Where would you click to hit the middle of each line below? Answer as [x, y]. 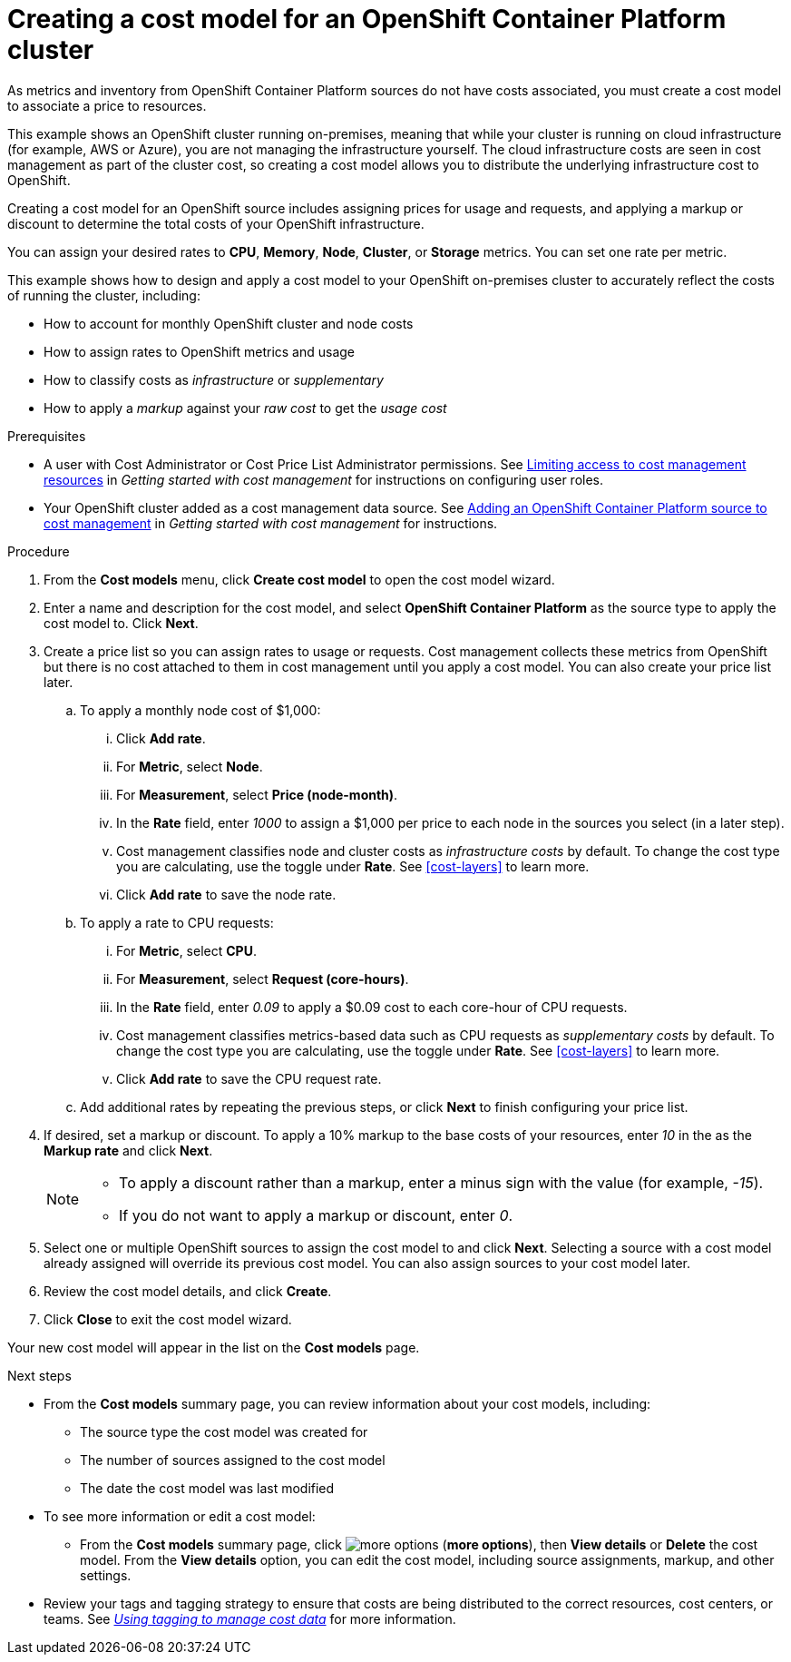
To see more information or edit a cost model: [180, 1516]
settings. [106, 1575]
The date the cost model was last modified [207, 1488]
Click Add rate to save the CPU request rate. [249, 1078]
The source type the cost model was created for [224, 1431]
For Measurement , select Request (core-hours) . [263, 979]
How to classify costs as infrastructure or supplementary [214, 379]
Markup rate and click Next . [128, 1150]
